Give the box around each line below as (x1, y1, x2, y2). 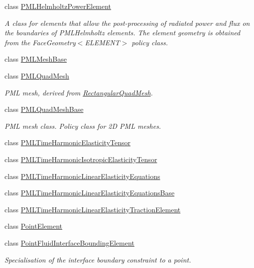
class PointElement (4, 221, 63, 231)
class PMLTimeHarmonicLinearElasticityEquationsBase (4, 187, 175, 198)
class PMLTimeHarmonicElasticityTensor (4, 137, 130, 148)
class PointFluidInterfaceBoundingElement (4, 237, 134, 248)
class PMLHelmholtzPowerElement (4, 1, 112, 11)
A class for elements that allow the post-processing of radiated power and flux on (4, 17, 250, 28)
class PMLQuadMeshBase (4, 104, 84, 114)
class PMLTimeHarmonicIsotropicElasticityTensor (4, 154, 157, 164)
